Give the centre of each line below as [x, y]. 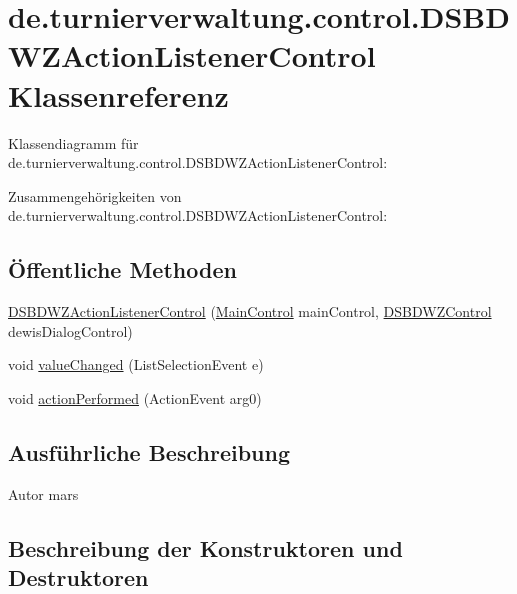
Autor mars [43, 493]
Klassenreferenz [118, 94]
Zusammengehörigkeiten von [95, 195]
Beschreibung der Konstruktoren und [205, 547]
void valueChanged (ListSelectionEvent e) [136, 364]
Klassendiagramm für [73, 142]
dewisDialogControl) [70, 330]
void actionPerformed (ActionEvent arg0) [135, 397]
